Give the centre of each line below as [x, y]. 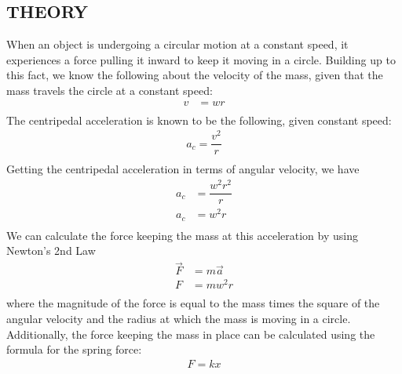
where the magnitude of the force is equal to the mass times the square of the [193, 303]
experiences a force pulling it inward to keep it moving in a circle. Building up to [201, 59]
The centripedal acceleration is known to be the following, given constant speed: [199, 120]
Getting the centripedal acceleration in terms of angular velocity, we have [183, 169]
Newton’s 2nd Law [51, 251]
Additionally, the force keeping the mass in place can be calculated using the [191, 334]
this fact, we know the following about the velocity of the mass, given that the [195, 75]
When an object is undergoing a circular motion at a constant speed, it [177, 44]
